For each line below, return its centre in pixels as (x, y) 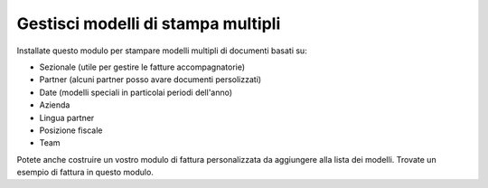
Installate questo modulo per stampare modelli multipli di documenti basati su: (162, 51)
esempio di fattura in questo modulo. (85, 173)
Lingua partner (67, 117)
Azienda (55, 105)
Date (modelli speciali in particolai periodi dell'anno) (136, 92)
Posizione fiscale (71, 130)
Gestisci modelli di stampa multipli (149, 23)
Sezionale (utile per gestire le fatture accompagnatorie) (142, 67)
